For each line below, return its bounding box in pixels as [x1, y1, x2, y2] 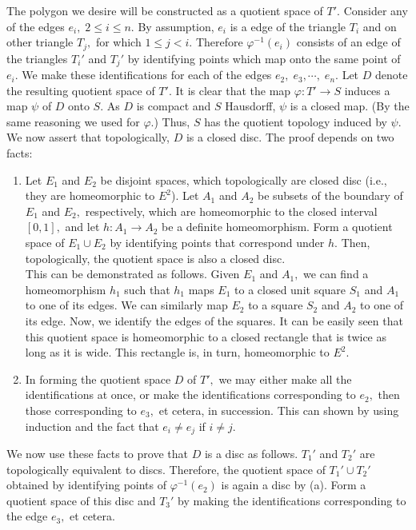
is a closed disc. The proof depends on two [186, 129, 394, 145]
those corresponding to [25, 401, 137, 418]
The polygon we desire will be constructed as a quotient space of [6, 2, 323, 18]
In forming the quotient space [25, 370, 171, 387]
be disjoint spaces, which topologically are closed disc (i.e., [100, 171, 387, 188]
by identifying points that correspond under [110, 234, 325, 251]
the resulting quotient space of [6, 82, 155, 98]
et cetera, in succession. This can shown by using [158, 401, 399, 418]
